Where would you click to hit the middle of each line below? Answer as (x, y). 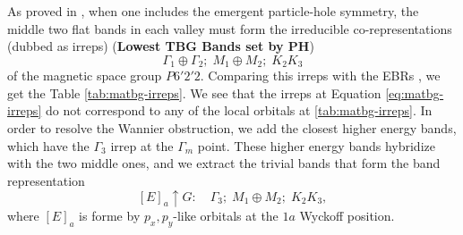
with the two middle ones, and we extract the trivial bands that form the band (224, 163)
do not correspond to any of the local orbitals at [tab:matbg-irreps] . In (239, 110)
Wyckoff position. (347, 216)
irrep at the (142, 145)
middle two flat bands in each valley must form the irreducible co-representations (230, 28)
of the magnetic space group (85, 76)
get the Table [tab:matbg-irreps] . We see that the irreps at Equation (194, 92)
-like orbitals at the (226, 216)
